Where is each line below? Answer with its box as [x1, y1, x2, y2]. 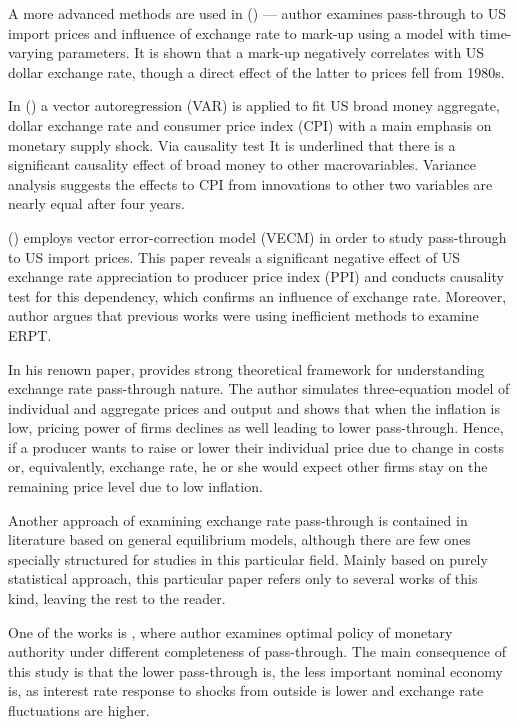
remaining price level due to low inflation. [8, 476, 263, 497]
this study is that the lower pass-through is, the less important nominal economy [8, 660, 503, 681]
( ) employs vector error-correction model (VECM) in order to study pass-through [8, 226, 507, 247]
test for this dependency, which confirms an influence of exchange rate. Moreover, [8, 285, 507, 306]
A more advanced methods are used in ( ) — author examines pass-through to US [8, 3, 506, 23]
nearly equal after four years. [8, 193, 185, 214]
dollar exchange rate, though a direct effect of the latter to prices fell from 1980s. [8, 61, 505, 82]
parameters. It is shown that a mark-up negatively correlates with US [57, 42, 485, 63]
